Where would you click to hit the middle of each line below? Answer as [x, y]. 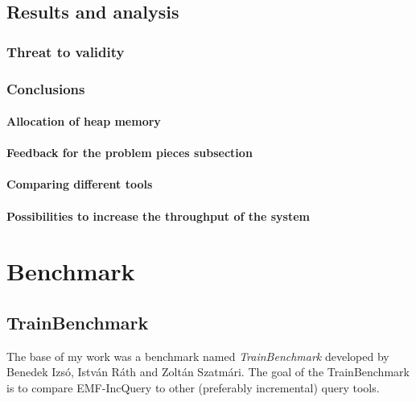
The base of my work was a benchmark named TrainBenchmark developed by [198, 356]
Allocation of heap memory [84, 121]
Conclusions [46, 88]
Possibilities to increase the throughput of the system [158, 216]
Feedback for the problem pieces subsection [130, 153]
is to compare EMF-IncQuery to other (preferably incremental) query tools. [193, 387]
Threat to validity [66, 51]
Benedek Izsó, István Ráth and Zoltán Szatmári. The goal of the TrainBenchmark [208, 372]
